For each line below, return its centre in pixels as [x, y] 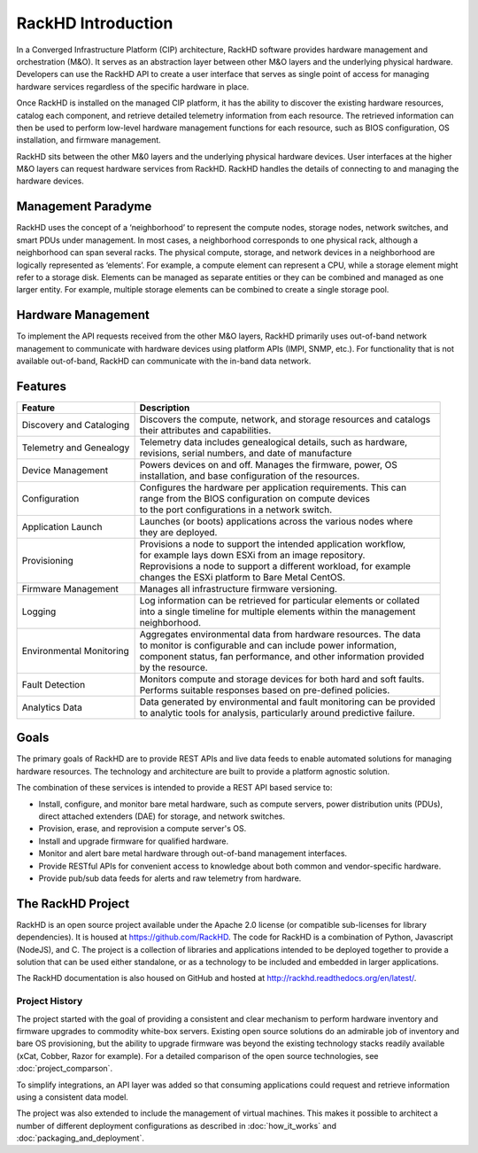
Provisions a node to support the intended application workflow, [273, 543]
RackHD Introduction [95, 23]
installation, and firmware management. [89, 140]
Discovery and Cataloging [76, 425]
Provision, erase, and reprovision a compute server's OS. [143, 829]
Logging [39, 612]
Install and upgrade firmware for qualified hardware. [134, 841]
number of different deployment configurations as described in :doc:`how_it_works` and [176, 1126]
